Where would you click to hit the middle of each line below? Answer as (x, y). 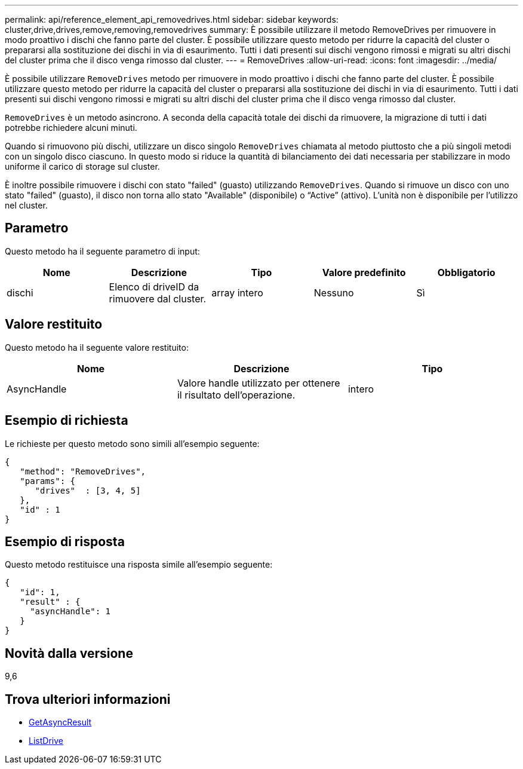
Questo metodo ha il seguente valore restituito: (97, 347)
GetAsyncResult (60, 722)
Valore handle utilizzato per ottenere (259, 383)
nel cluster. (26, 205)
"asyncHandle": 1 (70, 612)
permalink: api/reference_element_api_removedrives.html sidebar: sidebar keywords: (172, 19)
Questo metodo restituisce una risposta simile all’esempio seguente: (139, 565)
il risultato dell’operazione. (236, 395)
